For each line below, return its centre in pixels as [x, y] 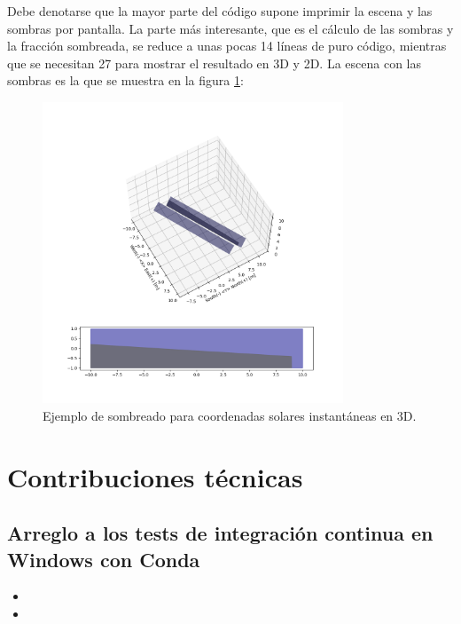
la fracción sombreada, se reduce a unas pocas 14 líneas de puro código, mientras [227, 46]
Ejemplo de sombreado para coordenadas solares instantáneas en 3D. [230, 415]
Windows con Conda [104, 559]
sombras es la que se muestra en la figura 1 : [125, 80]
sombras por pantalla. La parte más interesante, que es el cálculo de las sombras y [230, 28]
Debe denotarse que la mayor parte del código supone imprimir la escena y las [220, 11]
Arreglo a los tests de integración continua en [220, 533]
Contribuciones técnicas [155, 476]
